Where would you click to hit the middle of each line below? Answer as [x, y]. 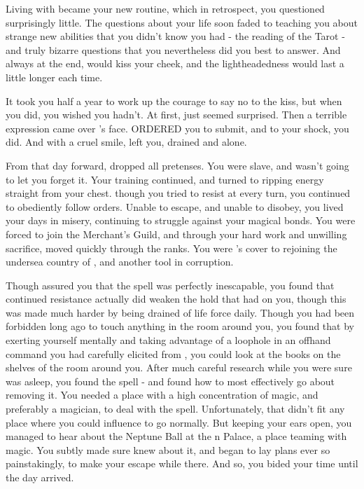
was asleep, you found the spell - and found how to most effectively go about [170, 381]
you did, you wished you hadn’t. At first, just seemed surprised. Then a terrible [176, 115]
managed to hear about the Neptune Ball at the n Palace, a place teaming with [176, 436]
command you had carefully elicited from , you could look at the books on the [173, 353]
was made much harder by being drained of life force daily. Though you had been [180, 312]
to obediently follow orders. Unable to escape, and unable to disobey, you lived [175, 206]
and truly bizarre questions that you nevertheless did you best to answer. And [173, 49]
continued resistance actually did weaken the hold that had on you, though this [176, 299]
